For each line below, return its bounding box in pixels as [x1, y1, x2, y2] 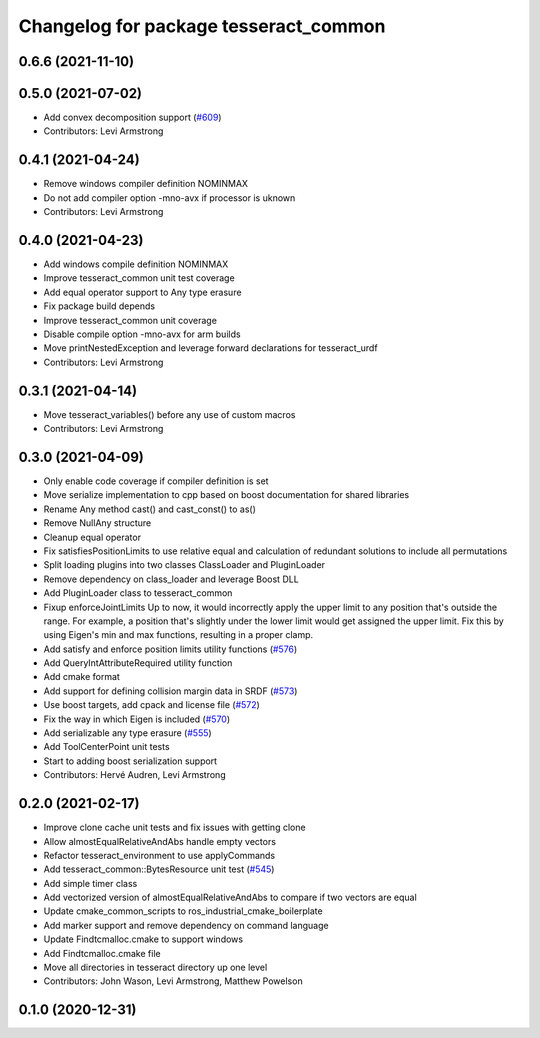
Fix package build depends [43, 300, 155, 312]
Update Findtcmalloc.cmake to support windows [43, 933, 244, 945]
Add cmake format [43, 671, 120, 683]
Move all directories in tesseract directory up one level [43, 961, 268, 974]
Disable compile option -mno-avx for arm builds [43, 328, 241, 340]
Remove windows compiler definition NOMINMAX [43, 178, 249, 190]
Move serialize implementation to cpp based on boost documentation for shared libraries [43, 489, 410, 501]
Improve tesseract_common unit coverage [43, 314, 217, 326]
